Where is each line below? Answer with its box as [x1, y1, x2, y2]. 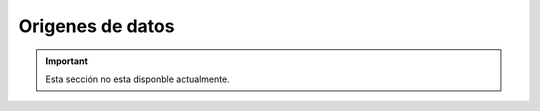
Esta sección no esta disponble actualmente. [45, 73, 230, 85]
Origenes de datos [18, 15, 175, 37]
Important [45, 55, 89, 67]
